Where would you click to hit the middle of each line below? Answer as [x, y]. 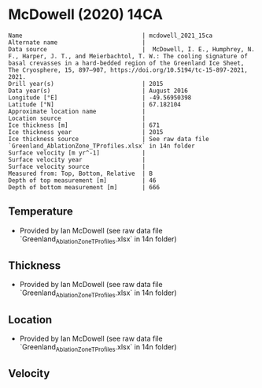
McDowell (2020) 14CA [86, 15]
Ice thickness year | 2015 [86, 132]
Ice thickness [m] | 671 [84, 125]
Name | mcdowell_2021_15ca [111, 35]
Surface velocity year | [77, 159]
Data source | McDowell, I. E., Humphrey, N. [132, 49]
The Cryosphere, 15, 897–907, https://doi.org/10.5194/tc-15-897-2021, [128, 70]
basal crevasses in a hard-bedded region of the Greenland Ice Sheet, [126, 63]
